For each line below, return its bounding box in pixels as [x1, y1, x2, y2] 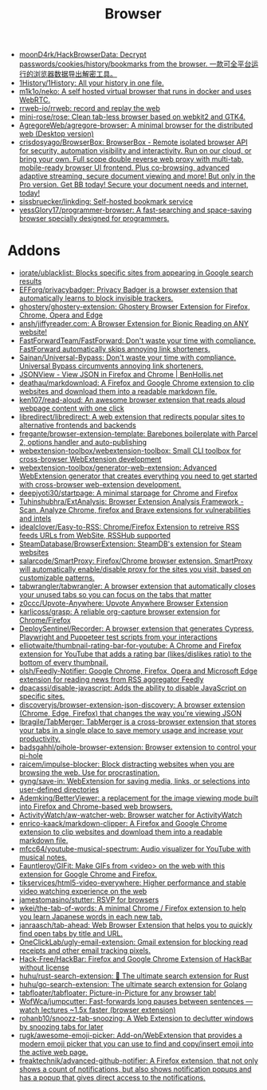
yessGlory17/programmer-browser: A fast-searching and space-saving [18, 205, 253, 215]
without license [18, 962, 69, 973]
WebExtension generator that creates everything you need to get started [18, 471, 258, 481]
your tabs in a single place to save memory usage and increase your [18, 726, 244, 735]
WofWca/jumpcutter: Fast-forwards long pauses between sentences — [18, 997, 253, 1006]
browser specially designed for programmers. [18, 214, 170, 223]
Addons [7, 242, 61, 260]
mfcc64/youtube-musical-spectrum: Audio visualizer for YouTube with [18, 844, 251, 854]
